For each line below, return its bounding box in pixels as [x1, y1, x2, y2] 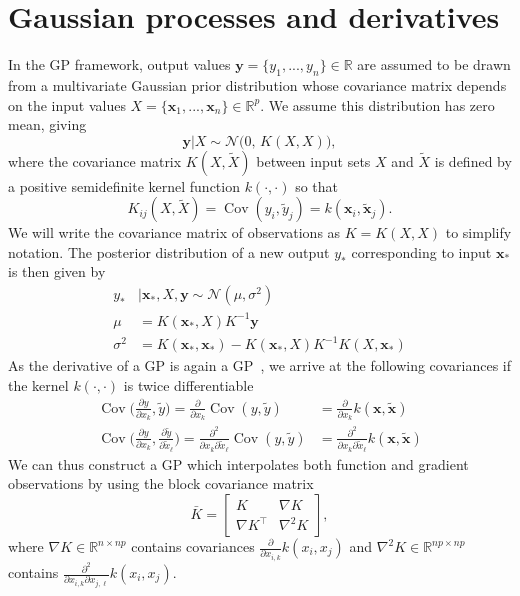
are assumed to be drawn [357, 54, 511, 75]
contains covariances [131, 536, 255, 556]
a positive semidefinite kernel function [8, 175, 240, 196]
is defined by [434, 150, 512, 171]
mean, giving [8, 114, 87, 135]
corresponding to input [351, 241, 492, 262]
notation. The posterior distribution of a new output [8, 241, 330, 262]
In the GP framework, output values [8, 54, 231, 75]
